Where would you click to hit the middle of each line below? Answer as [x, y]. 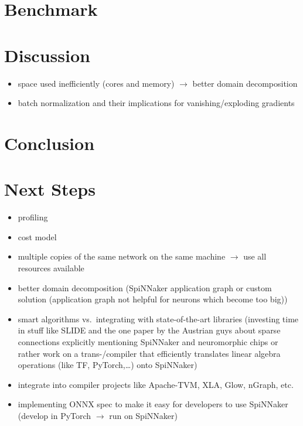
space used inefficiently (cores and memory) [96, 83]
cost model [37, 236]
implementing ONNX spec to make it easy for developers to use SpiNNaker [153, 404]
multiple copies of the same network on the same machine [122, 256]
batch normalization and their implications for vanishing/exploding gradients [156, 103]
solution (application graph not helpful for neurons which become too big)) [153, 299]
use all [255, 256]
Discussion [47, 55]
